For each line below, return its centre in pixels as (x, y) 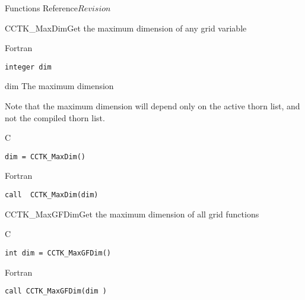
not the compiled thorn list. (55, 117)
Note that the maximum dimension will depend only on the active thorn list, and (152, 106)
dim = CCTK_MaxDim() (45, 157)
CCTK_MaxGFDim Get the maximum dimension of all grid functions (132, 214)
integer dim (28, 67)
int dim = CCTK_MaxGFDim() (58, 253)
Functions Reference (42, 8)
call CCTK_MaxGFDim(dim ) (56, 291)
